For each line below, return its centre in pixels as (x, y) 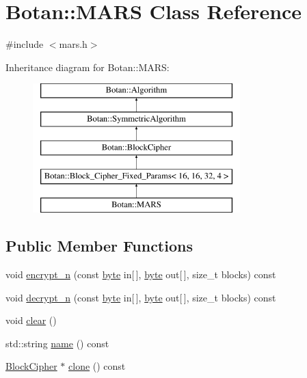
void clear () (31, 320)
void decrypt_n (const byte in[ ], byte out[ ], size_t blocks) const (141, 297)
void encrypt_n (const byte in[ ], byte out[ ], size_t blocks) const (141, 274)
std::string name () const (57, 343)
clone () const (97, 366)
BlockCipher (31, 366)
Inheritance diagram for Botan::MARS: (88, 67)
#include (25, 44)
